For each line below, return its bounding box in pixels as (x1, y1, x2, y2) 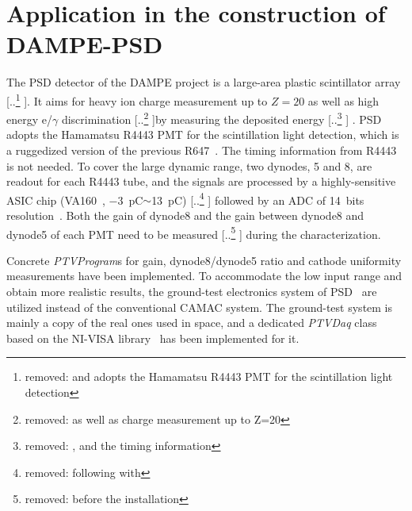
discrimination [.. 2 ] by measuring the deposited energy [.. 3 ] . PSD (61, 109, 382, 127)
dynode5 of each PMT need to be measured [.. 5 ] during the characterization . (6, 223, 381, 242)
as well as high (307, 92, 380, 109)
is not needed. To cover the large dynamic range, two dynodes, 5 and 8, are (6, 157, 372, 174)
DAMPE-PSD (6, 28, 163, 60)
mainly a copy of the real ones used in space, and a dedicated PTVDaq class (6, 314, 377, 331)
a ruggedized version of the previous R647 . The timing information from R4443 (6, 142, 397, 158)
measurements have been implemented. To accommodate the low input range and (6, 267, 402, 284)
